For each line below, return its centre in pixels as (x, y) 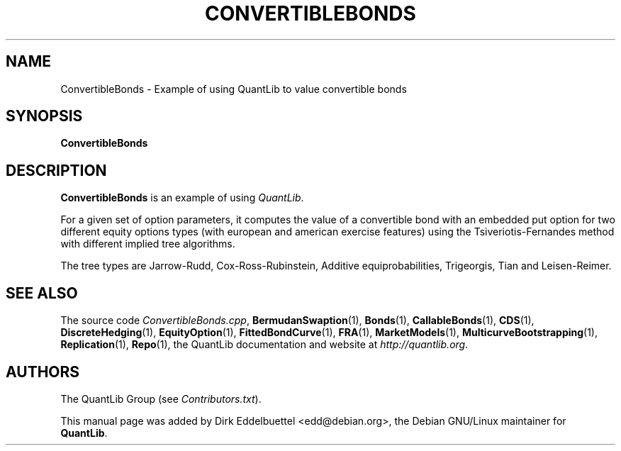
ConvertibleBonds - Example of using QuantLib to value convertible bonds (234, 89)
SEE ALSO (42, 293)
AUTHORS (43, 372)
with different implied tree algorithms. (148, 244)
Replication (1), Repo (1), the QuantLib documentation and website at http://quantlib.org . (264, 345)
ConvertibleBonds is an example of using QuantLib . (182, 198)
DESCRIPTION (56, 170)
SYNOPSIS (44, 116)
